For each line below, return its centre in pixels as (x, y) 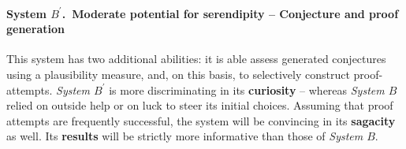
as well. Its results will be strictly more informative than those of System (185, 136)
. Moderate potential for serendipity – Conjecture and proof (230, 13)
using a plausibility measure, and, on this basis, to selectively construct (178, 74)
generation (35, 29)
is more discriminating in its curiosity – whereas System (247, 89)
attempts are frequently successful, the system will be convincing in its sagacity (201, 120)
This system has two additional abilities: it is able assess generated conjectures (196, 59)
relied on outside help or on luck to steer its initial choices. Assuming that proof (200, 105)
